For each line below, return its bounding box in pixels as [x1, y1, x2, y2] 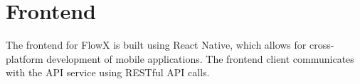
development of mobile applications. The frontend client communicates [46, 51, 354, 66]
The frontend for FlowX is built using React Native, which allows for [6, 37, 307, 52]
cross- [309, 37, 334, 52]
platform [6, 51, 43, 66]
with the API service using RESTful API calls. [6, 65, 210, 80]
